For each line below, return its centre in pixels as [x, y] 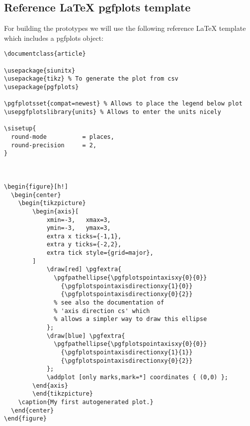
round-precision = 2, [54, 145]
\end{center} [33, 410]
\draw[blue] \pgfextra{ [86, 336]
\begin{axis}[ [56, 211]
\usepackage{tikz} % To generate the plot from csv [91, 79]
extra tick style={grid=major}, [100, 253]
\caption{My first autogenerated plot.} [86, 402]
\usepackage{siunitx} [40, 70]
